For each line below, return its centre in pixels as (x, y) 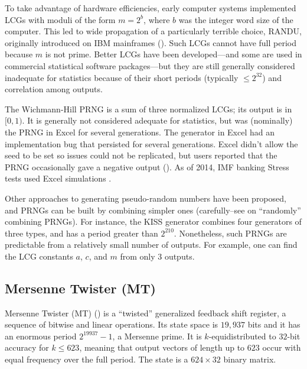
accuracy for (27, 347)
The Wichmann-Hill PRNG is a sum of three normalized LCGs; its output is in (148, 109)
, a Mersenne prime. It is (157, 336)
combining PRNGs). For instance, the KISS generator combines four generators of (153, 221)
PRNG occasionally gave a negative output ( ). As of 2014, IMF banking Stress (147, 166)
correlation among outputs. (54, 89)
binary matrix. (250, 359)
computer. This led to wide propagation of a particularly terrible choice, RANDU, (153, 31)
